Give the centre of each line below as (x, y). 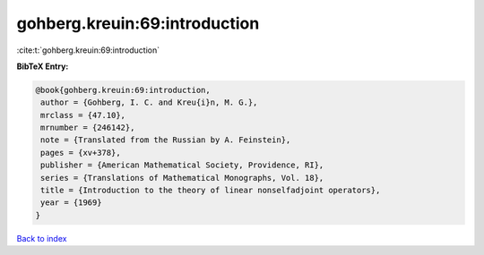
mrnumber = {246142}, (88, 128)
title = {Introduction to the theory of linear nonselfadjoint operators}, (211, 191)
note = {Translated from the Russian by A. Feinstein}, (166, 140)
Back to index (42, 238)
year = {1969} (71, 203)
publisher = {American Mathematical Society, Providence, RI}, (182, 165)
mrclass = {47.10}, (83, 115)
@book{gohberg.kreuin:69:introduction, (123, 90)
